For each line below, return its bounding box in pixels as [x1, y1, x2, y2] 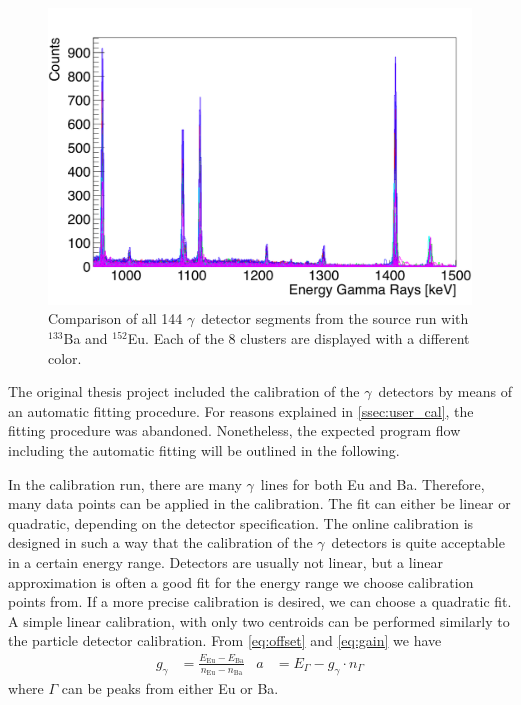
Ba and [63, 328, 108, 349]
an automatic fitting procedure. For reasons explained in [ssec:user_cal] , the [8, 400, 474, 421]
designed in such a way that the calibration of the [8, 532, 313, 553]
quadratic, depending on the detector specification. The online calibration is [8, 512, 474, 533]
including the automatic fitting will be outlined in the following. [8, 440, 400, 461]
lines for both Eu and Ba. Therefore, [260, 473, 485, 494]
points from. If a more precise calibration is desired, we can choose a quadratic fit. [8, 591, 512, 612]
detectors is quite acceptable [331, 532, 505, 553]
